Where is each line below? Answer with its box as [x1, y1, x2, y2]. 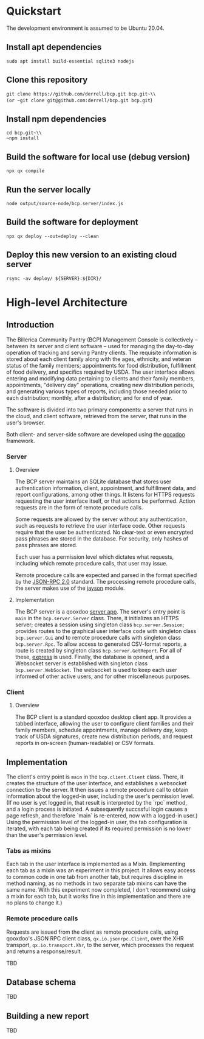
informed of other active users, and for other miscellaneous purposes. [15, 673, 191, 680]
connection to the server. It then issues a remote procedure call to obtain [6, 786, 189, 794]
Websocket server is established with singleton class [15, 659, 148, 667]
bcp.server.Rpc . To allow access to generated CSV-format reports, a [15, 640, 187, 648]
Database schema [6, 977, 76, 987]
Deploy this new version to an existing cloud [6, 250, 177, 260]
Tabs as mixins [6, 846, 52, 855]
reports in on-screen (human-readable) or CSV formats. [15, 740, 155, 747]
